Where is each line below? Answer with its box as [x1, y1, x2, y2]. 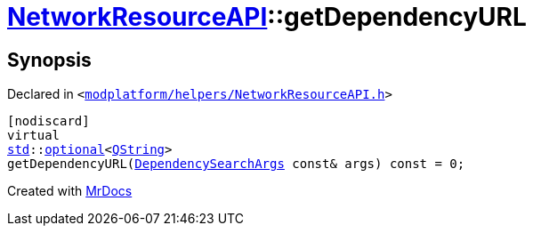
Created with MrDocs [7, 183, 133, 199]
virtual [7, 128, 61, 143]
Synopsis [7, 48, 92, 71]
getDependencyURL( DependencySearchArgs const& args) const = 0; [7, 157, 465, 172]
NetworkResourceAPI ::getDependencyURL [7, 2, 527, 32]
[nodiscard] [7, 114, 90, 129]
